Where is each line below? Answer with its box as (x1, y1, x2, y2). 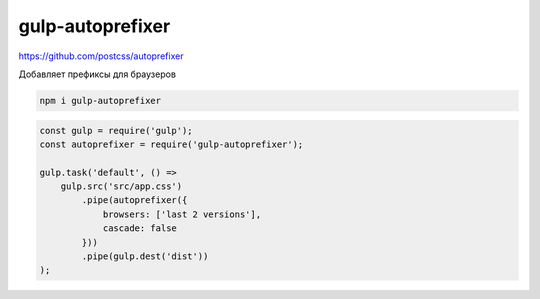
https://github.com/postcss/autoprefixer (18, 50, 184, 62)
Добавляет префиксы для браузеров (18, 68, 177, 80)
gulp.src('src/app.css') (60, 181, 183, 192)
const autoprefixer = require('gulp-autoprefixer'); (39, 138, 304, 150)
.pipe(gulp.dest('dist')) (81, 251, 209, 262)
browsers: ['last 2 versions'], (102, 208, 262, 220)
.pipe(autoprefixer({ (81, 195, 188, 206)
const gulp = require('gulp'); (39, 125, 194, 136)
